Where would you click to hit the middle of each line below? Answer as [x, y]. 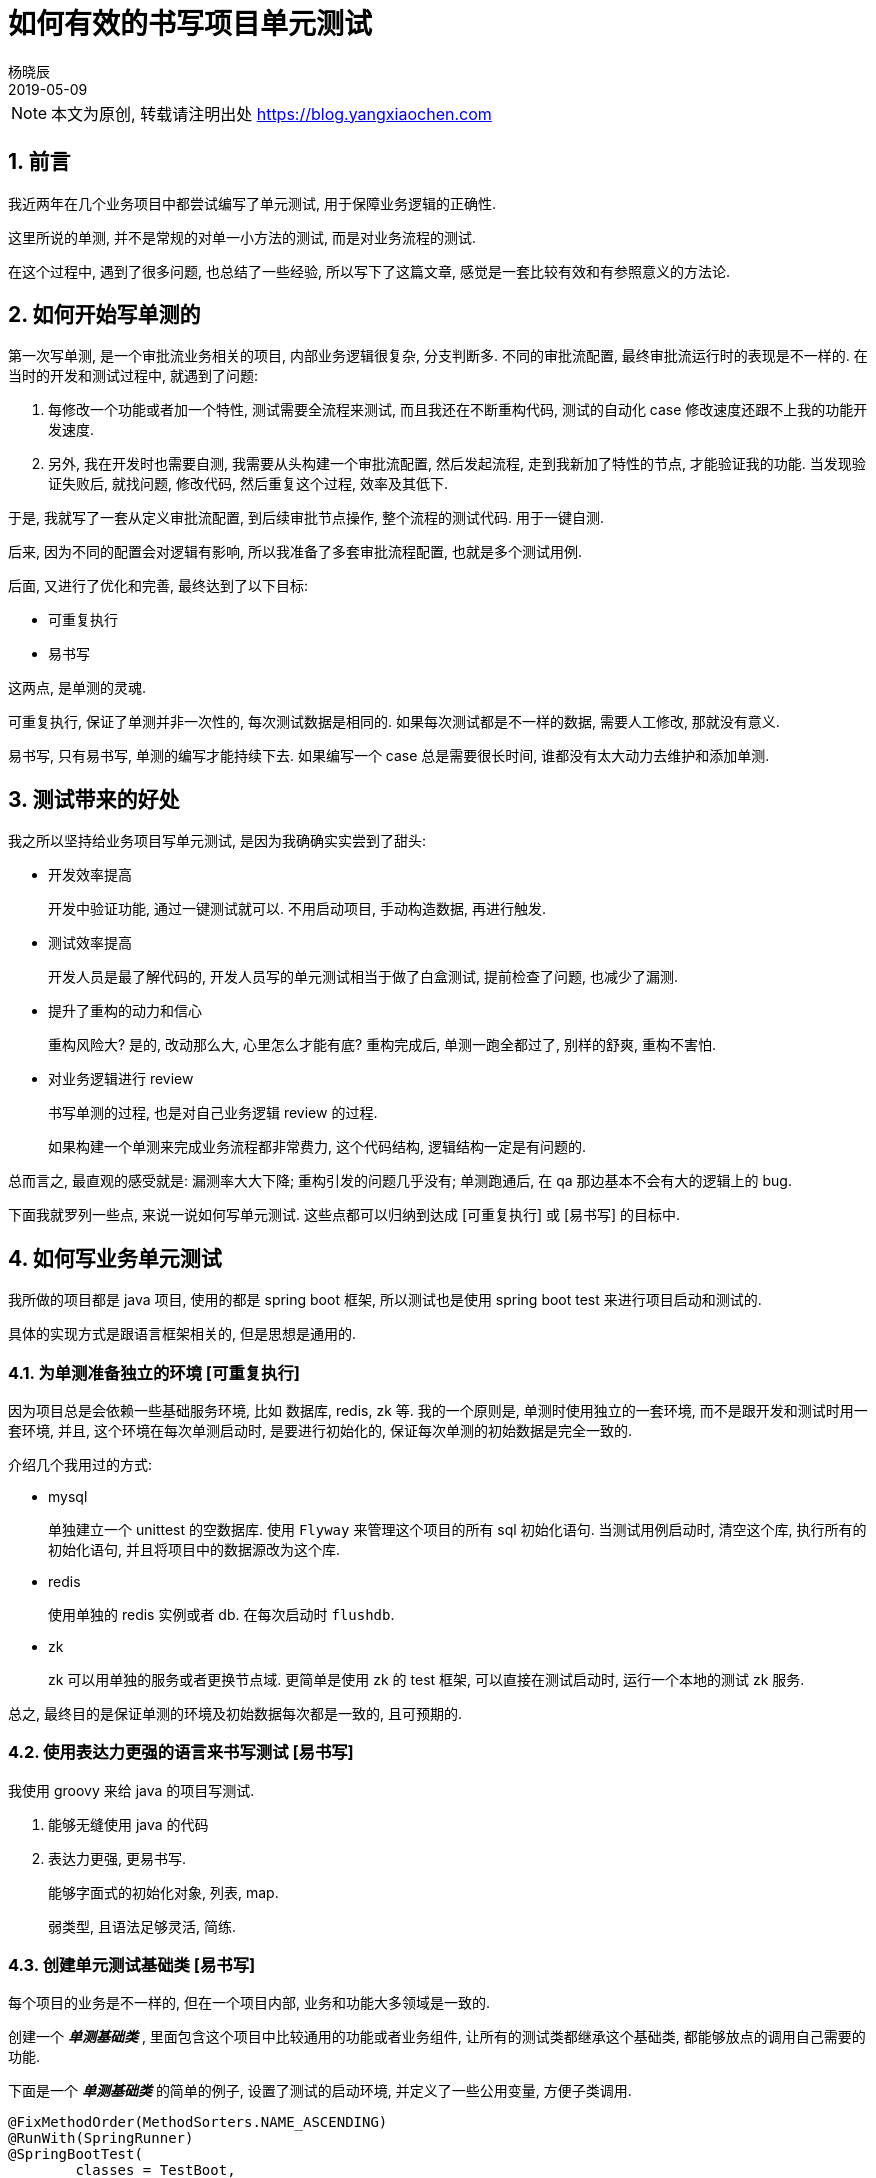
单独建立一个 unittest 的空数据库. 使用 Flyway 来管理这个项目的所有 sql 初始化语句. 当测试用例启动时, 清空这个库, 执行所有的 [457, 1529]
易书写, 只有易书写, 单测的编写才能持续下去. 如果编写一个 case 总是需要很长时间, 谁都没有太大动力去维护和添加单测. [389, 756]
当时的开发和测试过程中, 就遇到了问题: [133, 376]
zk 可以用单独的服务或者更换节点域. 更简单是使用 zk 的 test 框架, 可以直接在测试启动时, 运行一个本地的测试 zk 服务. [426, 1679]
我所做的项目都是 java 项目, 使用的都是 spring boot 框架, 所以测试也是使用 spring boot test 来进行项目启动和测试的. [385, 1300]
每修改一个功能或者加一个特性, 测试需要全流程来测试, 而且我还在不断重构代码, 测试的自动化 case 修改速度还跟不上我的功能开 [458, 410]
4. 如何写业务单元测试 [115, 1258]
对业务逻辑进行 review [121, 1079]
